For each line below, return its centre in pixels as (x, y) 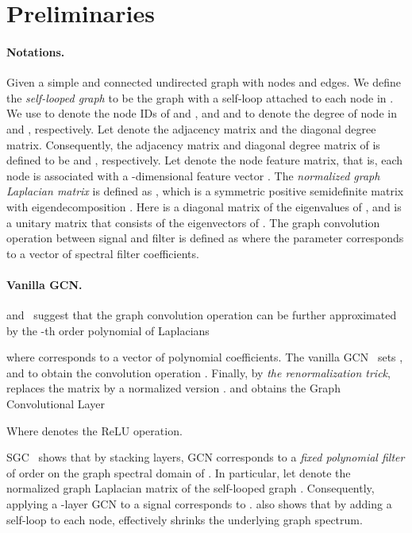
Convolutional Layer (56, 404)
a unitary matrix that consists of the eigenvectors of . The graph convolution (193, 222)
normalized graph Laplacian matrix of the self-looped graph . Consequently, (191, 488)
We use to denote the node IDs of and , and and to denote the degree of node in (202, 113)
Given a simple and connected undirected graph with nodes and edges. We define (204, 82)
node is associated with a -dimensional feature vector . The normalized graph (193, 175)
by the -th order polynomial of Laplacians (108, 330)
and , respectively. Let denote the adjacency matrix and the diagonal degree (191, 128)
